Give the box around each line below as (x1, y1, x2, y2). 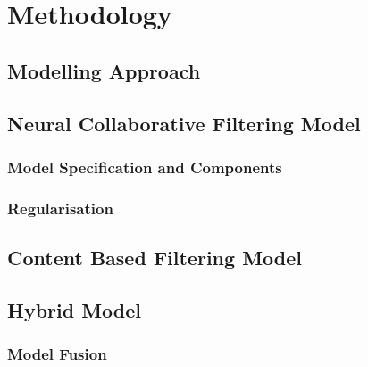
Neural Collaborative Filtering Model (7, 109, 361, 137)
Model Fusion (7, 343, 107, 365)
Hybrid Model (7, 296, 142, 323)
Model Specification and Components (7, 155, 282, 178)
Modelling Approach (7, 56, 201, 84)
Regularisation (7, 196, 113, 219)
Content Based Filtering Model (7, 244, 302, 271)
